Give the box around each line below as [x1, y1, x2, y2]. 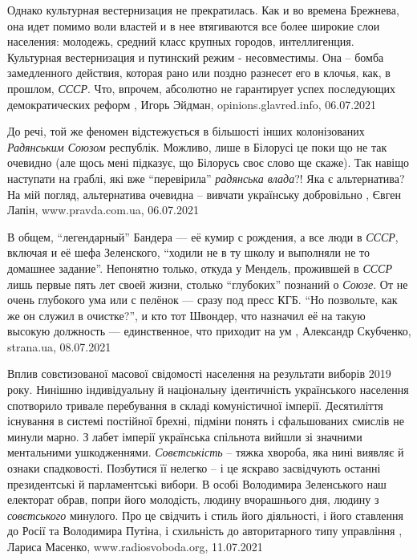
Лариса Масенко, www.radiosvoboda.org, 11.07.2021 [7, 538, 263, 554]
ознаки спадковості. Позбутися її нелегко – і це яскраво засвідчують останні [7, 460, 381, 477]
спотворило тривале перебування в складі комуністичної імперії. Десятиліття [7, 396, 383, 413]
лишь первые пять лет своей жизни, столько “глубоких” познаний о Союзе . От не [7, 275, 408, 292]
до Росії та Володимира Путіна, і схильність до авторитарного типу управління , [7, 522, 403, 539]
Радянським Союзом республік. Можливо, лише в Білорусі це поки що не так [7, 138, 387, 155]
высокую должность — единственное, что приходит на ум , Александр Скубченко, [7, 323, 411, 339]
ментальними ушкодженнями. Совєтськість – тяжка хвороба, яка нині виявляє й [7, 444, 404, 461]
